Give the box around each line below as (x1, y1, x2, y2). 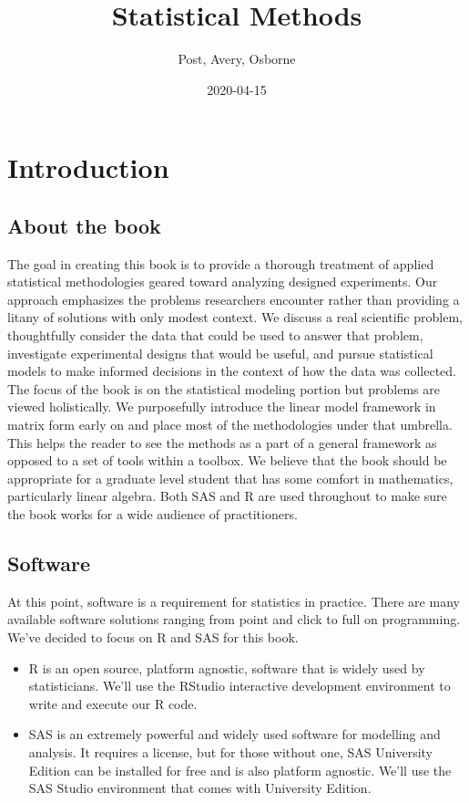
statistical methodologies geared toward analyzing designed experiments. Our (7, 272, 438, 291)
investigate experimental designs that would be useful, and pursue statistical (7, 343, 433, 362)
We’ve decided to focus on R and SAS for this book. (7, 628, 299, 646)
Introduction (7, 149, 169, 186)
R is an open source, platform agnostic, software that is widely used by (28, 658, 425, 677)
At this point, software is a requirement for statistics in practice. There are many (7, 591, 460, 610)
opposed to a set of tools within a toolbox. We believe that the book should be (7, 451, 447, 470)
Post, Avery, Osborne (178, 49, 296, 68)
